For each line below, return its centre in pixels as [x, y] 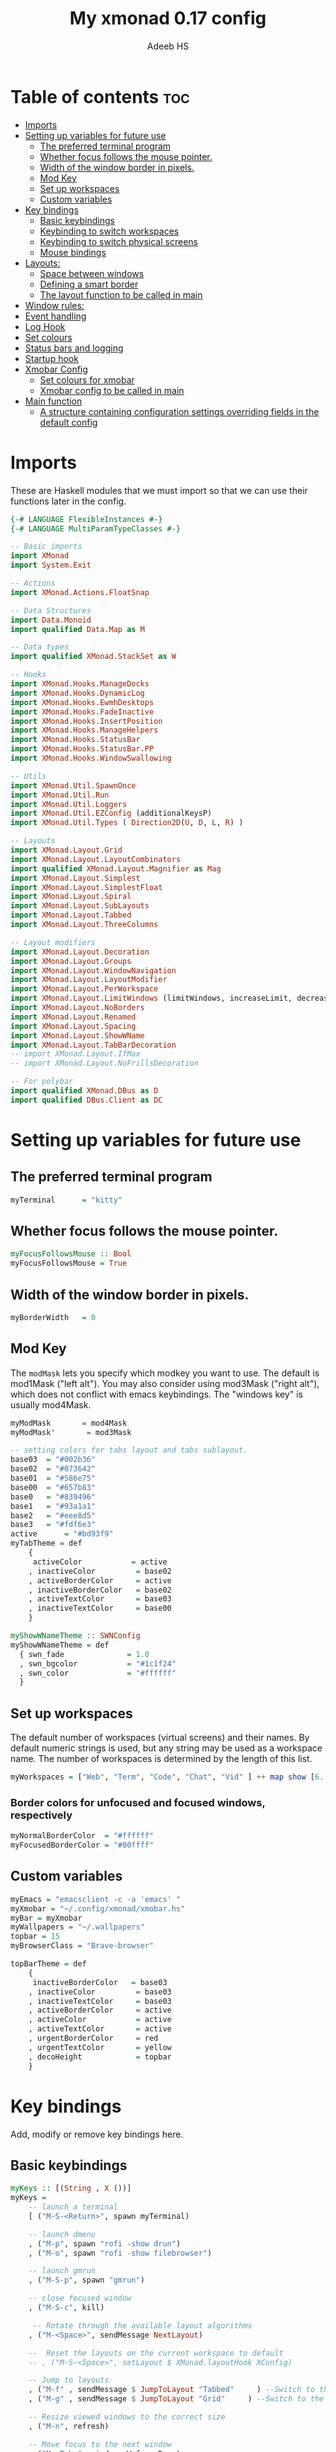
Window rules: [54, 305]
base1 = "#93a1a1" [53, 1506]
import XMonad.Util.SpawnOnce [73, 785]
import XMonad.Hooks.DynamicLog [77, 693]
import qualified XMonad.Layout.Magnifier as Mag [116, 868]
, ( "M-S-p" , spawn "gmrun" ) [86, 2280]
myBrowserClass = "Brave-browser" [82, 1946]
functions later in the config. [68, 501]
